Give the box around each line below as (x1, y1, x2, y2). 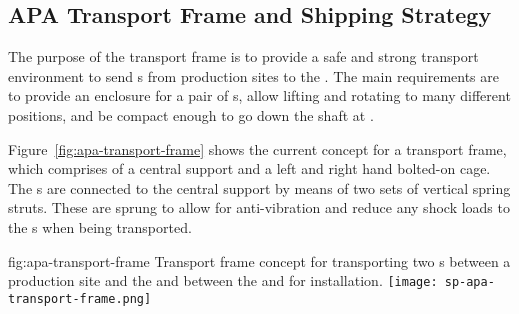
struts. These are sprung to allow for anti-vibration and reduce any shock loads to (8, 197, 510, 218)
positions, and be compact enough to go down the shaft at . (8, 104, 374, 125)
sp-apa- (444, 275, 495, 290)
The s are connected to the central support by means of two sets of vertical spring (8, 177, 511, 198)
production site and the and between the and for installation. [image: (8, 270, 438, 291)
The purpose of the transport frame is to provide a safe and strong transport (8, 46, 479, 67)
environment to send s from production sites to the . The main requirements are (8, 65, 499, 86)
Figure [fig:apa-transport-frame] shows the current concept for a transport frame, (8, 138, 507, 159)
